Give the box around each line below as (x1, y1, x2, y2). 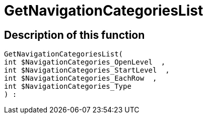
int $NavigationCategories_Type (4, 82, 131, 91)
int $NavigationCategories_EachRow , (4, 74, 157, 83)
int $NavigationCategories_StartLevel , (4, 66, 170, 75)
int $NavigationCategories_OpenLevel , (4, 58, 166, 67)
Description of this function (4, 28, 145, 41)
